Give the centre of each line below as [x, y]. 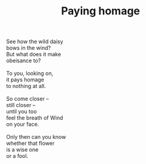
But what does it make [34, 54]
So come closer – [28, 99]
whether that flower [31, 143]
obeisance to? [24, 60]
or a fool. [17, 156]
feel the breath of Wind [35, 118]
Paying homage [101, 11]
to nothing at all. [26, 86]
